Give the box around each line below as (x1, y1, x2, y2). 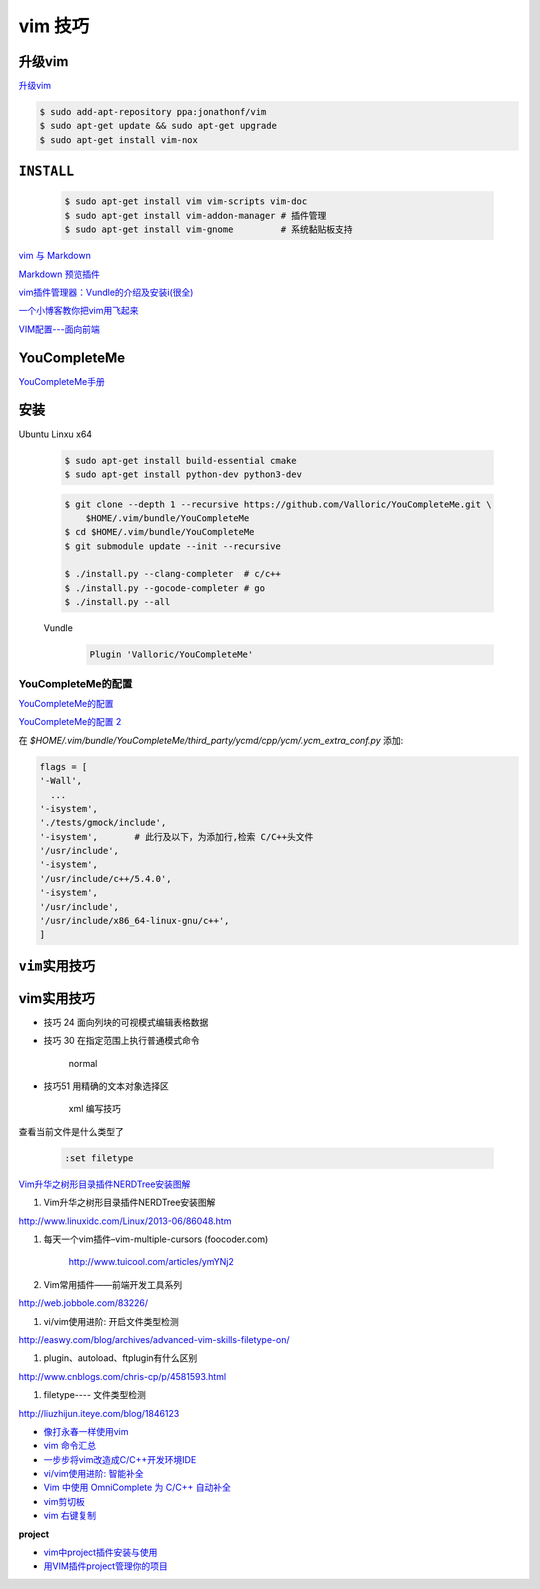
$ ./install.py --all (64, 596, 171, 608)
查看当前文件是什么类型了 (18, 1125, 124, 1137)
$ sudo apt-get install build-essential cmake (64, 455, 297, 466)
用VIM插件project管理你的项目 (43, 1560, 169, 1572)
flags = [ (39, 761, 88, 772)
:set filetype (64, 1152, 134, 1164)
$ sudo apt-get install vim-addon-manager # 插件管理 (64, 210, 327, 221)
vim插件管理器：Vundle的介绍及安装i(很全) (18, 286, 194, 298)
